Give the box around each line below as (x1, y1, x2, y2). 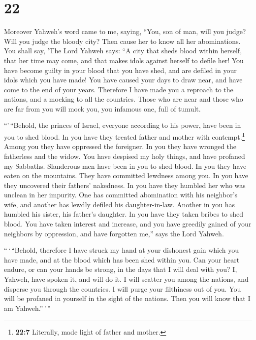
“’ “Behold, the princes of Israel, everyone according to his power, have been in (4, 120, 241, 130)
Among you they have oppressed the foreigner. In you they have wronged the (4, 141, 237, 151)
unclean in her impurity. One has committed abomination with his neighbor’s (4, 189, 238, 200)
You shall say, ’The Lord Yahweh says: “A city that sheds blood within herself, (4, 45, 242, 56)
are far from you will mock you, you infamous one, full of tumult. (4, 103, 201, 113)
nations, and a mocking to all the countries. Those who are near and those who (4, 94, 243, 104)
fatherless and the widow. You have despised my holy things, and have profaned (4, 151, 245, 161)
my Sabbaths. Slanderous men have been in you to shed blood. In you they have (4, 160, 247, 171)
